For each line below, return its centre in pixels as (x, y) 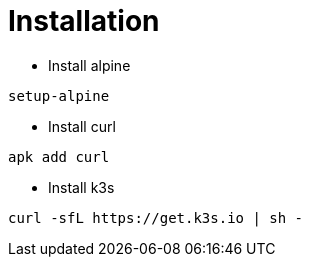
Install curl (82, 126)
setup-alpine (59, 95)
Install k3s (81, 187)
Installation (84, 21)
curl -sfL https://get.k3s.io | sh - (156, 217)
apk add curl (59, 156)
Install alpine (89, 65)
